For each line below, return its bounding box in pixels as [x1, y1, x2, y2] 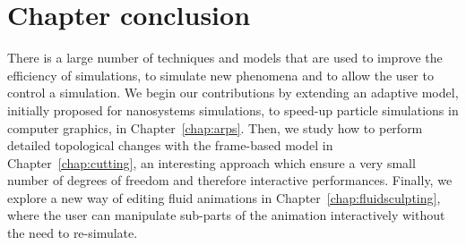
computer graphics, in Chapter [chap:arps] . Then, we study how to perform [7, 118, 423, 137]
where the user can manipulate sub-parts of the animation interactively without [7, 206, 445, 224]
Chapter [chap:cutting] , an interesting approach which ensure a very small [7, 153, 416, 172]
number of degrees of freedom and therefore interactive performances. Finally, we [7, 171, 453, 190]
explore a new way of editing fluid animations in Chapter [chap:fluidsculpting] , [7, 188, 441, 207]
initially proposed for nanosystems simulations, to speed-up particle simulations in [7, 100, 459, 119]
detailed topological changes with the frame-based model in [7, 136, 333, 155]
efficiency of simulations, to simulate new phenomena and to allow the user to [7, 65, 434, 84]
